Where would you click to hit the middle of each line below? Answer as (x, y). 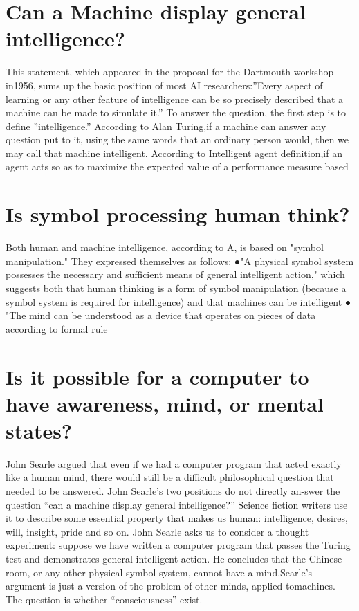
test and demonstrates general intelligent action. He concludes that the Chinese (174, 558)
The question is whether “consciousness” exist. (104, 599)
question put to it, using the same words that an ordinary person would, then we (177, 139)
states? (39, 430)
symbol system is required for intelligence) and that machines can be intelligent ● (178, 301)
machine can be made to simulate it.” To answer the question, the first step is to (176, 112)
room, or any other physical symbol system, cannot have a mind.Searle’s (159, 572)
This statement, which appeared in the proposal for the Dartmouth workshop (170, 72)
